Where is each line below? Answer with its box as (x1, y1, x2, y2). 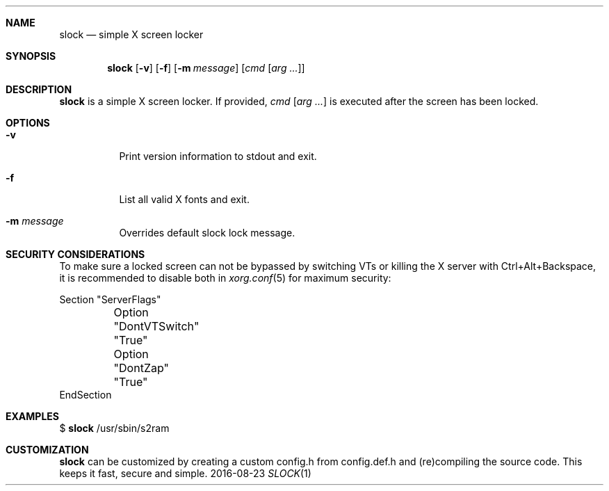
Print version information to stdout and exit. (119, 150, 317, 162)
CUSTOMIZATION (6, 444, 89, 456)
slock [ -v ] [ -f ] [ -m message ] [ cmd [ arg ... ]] (107, 62, 305, 74)
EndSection (59, 389, 112, 401)
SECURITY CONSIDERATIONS (6, 248, 145, 260)
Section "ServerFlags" (59, 293, 161, 305)
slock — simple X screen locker (59, 29, 204, 40)
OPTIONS (6, 117, 50, 129)
